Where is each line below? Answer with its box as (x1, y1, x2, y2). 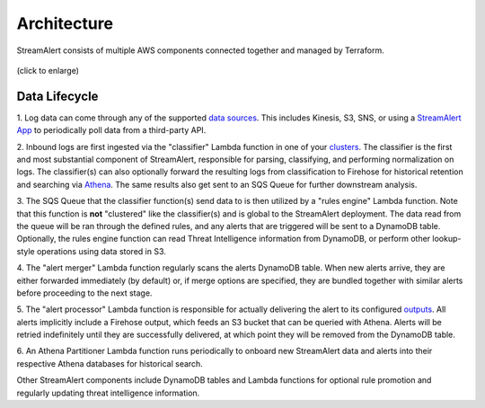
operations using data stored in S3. (36, 245, 166, 256)
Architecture (16, 13, 114, 33)
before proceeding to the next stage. (16, 288, 153, 298)
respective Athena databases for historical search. (16, 358, 204, 368)
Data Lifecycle (16, 88, 99, 103)
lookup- (432, 234, 462, 244)
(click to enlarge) (16, 65, 80, 75)
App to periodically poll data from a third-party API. (16, 125, 207, 136)
